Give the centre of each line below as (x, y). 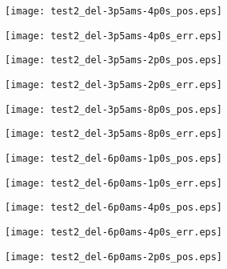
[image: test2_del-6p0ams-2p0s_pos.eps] (114, 257)
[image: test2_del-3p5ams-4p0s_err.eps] (114, 36)
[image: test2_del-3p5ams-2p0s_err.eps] (114, 84)
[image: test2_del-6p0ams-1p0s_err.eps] (114, 183)
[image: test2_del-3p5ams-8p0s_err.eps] (114, 134)
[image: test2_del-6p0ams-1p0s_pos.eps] (114, 158)
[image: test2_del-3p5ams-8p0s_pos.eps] (114, 109)
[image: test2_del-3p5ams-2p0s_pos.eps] (114, 60)
